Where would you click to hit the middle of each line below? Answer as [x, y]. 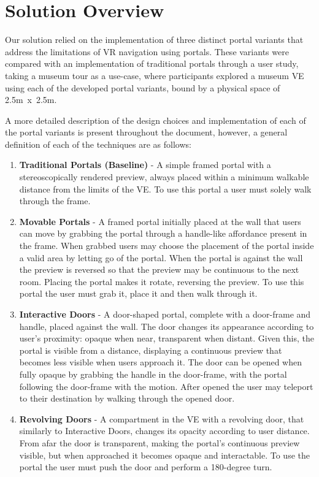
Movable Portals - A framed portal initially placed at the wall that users [160, 221]
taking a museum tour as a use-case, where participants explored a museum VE [155, 75]
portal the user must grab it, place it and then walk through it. [138, 293]
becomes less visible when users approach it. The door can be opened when [161, 362]
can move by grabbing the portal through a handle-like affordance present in [163, 233]
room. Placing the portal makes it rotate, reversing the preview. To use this [162, 281]
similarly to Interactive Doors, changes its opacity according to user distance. [164, 431]
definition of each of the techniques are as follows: [98, 144]
